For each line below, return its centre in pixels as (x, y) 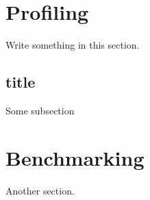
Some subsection (40, 110)
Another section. (40, 190)
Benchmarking (75, 157)
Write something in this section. (73, 45)
